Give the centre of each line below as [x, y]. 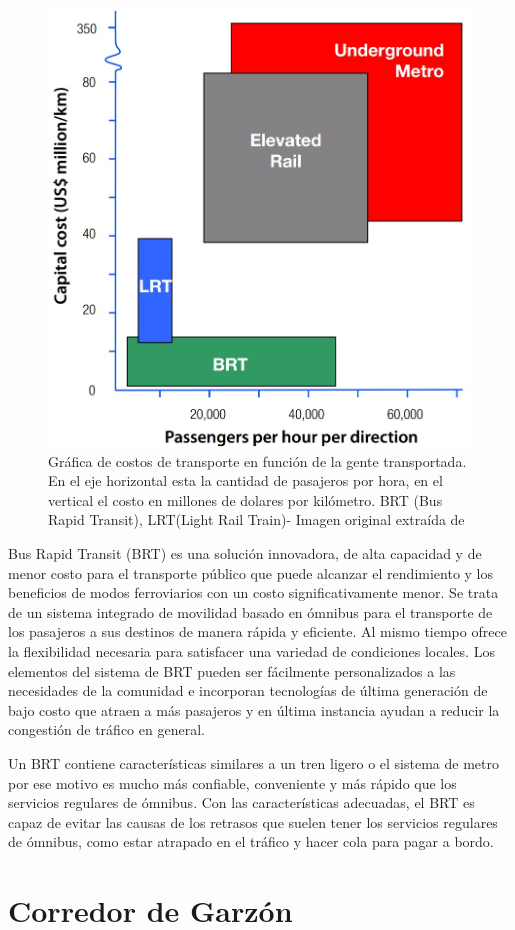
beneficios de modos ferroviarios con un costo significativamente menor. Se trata [253, 592]
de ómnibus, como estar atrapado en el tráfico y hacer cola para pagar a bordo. [251, 841]
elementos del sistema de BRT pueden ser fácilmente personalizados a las [232, 670]
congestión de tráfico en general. [106, 729]
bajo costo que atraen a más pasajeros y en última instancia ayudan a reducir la [254, 709]
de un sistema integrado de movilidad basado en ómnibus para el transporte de [250, 611]
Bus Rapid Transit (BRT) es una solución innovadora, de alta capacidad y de [245, 553]
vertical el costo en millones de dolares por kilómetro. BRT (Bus [245, 499]
